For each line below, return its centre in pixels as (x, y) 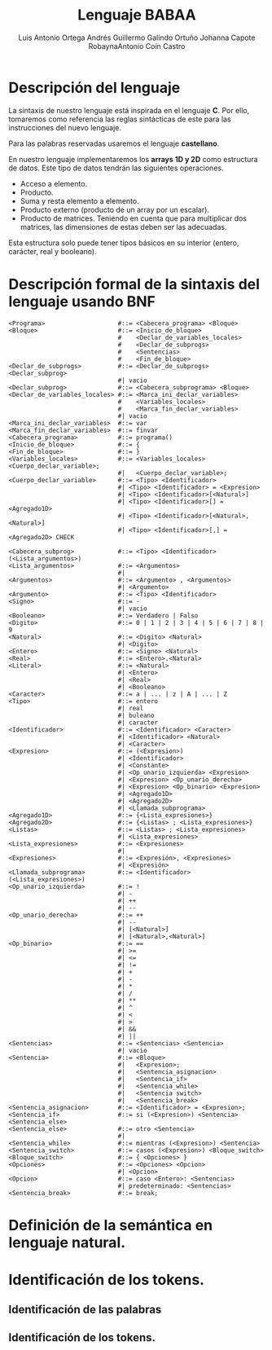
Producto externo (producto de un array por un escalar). (115, 209)
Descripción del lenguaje (94, 88)
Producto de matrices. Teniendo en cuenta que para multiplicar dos (133, 218)
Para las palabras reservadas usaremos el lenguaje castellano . (114, 143)
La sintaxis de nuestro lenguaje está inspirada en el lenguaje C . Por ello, (129, 110)
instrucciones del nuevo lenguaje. (65, 127)
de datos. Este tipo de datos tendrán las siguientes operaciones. (116, 168)
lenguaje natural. (67, 1242)
